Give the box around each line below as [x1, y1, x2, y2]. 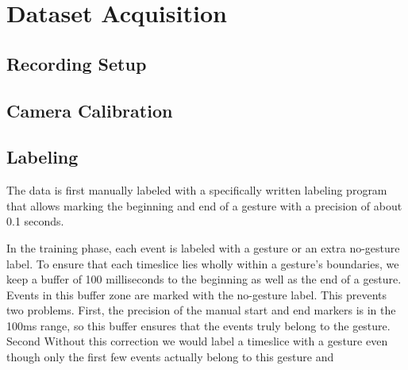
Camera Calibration [6, 98, 173, 122]
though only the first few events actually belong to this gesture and [6, 349, 334, 365]
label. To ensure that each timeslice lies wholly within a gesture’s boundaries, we [6, 255, 399, 272]
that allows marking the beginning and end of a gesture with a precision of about [6, 197, 402, 214]
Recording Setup [6, 51, 147, 75]
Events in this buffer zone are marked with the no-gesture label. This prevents [6, 286, 387, 303]
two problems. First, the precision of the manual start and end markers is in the [6, 302, 396, 318]
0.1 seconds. [6, 213, 64, 229]
